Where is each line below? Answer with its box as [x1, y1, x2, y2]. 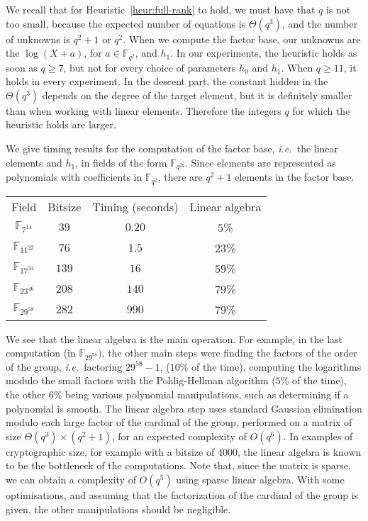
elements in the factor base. [235, 169, 355, 184]
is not [325, 2, 351, 16]
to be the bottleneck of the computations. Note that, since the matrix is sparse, [6, 458, 351, 473]
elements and [6, 155, 62, 169]
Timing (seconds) [92, 198, 179, 215]
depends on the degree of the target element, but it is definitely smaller [42, 87, 352, 102]
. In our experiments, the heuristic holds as [170, 45, 357, 60]
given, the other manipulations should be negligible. [6, 501, 231, 516]
